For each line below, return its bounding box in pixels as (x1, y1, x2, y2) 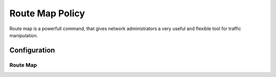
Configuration (9, 46, 55, 55)
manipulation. (9, 32, 38, 38)
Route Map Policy (9, 8, 85, 19)
